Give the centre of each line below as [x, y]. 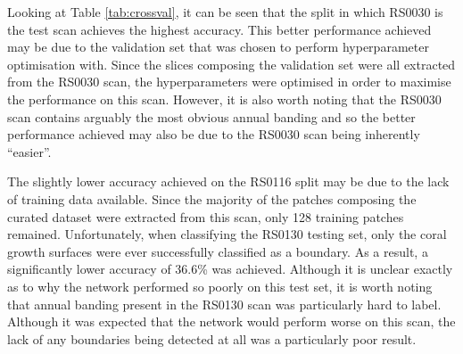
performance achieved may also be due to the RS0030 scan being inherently [214, 134]
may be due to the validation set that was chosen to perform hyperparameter [218, 47]
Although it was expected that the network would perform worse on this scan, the [231, 321]
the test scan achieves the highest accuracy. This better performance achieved [219, 29]
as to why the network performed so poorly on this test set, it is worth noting [220, 286]
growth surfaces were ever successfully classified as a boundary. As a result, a [218, 251]
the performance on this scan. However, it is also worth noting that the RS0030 [224, 99]
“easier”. [29, 151]
